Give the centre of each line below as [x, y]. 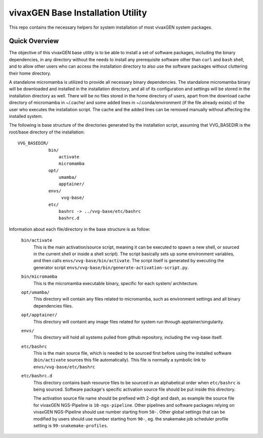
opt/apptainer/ [39, 315]
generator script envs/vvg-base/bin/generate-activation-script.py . [111, 267]
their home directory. [30, 73]
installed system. [26, 116]
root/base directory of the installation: [47, 132]
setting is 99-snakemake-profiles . [71, 425]
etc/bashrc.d [37, 376]
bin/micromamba [39, 277]
